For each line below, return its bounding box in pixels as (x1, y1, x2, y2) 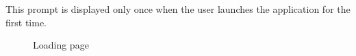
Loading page (33, 38, 89, 52)
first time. (5, 15, 47, 29)
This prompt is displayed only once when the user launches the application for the (5, 2, 351, 16)
